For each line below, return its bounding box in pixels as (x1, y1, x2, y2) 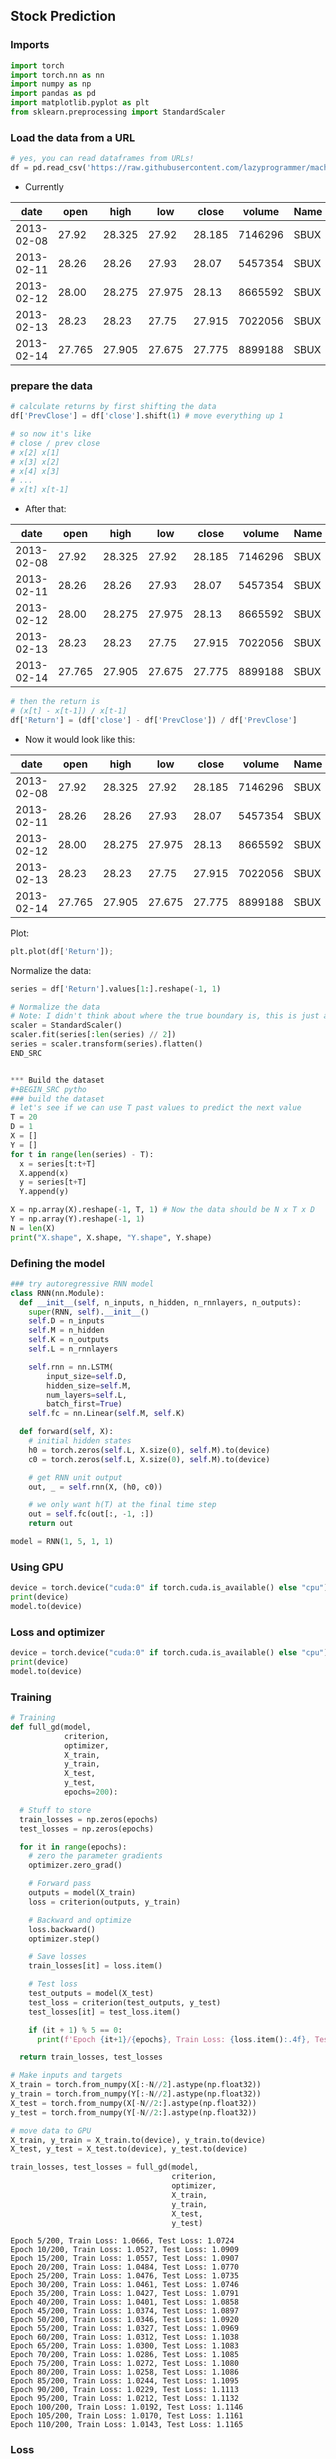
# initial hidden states (28, 1436, 132, 1446)
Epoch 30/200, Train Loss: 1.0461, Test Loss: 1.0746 (10, 2280, 240, 2290)
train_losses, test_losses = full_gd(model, (10, 2162, 199, 2173)
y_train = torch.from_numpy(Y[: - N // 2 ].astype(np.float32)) (10, 2089, 262, 2099)
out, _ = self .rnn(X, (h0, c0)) (28, 1482, 163, 1492)
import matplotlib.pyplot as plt (10, 98, 150, 108)
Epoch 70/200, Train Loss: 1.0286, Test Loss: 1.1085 (10, 2350, 240, 2360)
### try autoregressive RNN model (10, 1279, 155, 1289)
